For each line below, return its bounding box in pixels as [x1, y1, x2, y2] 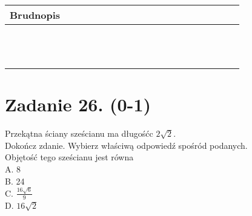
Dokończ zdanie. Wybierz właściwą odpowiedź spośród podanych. [5, 139, 248, 151]
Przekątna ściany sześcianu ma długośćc [5, 127, 153, 140]
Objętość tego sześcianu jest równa [5, 151, 134, 163]
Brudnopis [10, 8, 61, 22]
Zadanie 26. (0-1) [5, 92, 151, 117]
